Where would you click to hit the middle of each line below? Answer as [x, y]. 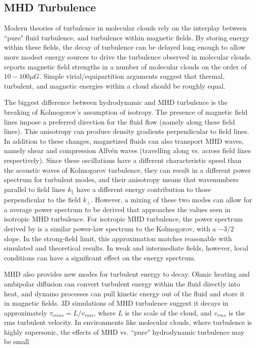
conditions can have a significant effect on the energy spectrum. [100, 257]
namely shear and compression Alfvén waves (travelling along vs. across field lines [128, 150]
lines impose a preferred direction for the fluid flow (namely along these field [120, 121]
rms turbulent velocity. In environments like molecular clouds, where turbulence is [128, 322]
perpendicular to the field [42, 200]
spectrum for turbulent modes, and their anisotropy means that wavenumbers [121, 179]
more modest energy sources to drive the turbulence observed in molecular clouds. [128, 56]
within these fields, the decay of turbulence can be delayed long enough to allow [125, 47]
